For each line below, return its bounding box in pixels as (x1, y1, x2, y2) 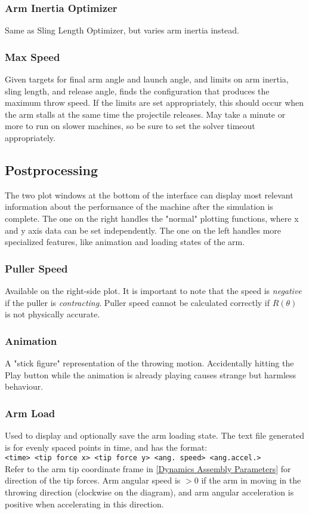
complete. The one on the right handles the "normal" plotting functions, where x (5, 212, 299, 224)
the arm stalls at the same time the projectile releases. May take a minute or (5, 108, 286, 120)
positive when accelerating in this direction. (5, 497, 164, 510)
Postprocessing (5, 160, 98, 179)
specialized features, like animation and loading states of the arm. (5, 235, 245, 248)
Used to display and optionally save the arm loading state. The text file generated (5, 429, 305, 441)
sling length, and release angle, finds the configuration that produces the (5, 84, 270, 97)
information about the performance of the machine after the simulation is (5, 200, 273, 213)
